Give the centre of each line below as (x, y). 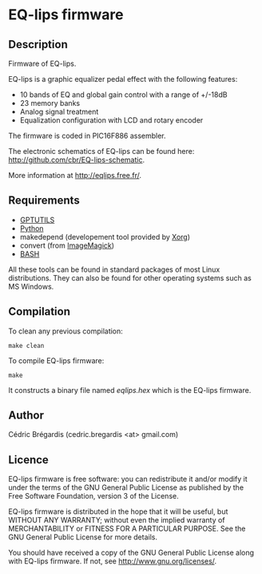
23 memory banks (50, 103)
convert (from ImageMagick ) (67, 245)
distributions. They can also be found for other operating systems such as (130, 277)
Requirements (44, 201)
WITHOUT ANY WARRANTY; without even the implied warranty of (117, 520)
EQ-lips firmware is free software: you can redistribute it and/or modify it (128, 479)
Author (26, 416)
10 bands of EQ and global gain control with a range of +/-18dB (123, 95)
